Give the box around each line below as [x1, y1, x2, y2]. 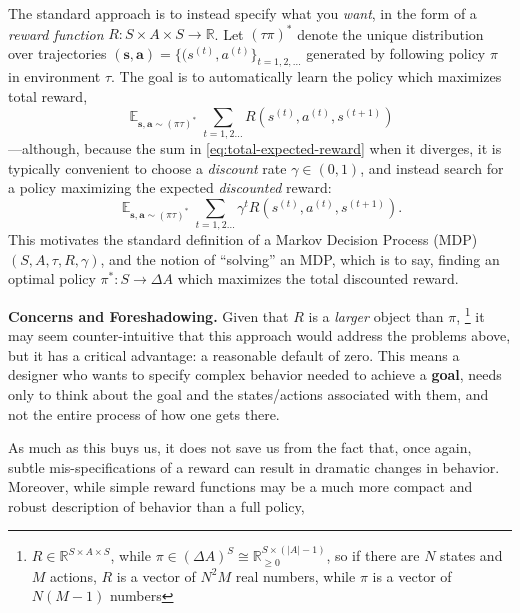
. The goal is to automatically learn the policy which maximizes [111, 66, 502, 87]
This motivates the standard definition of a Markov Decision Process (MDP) [8, 229, 478, 250]
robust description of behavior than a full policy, [8, 495, 305, 516]
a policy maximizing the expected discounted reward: [8, 177, 332, 198]
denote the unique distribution [297, 23, 484, 44]
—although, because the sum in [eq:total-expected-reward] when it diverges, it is [8, 138, 502, 158]
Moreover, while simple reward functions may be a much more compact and [8, 476, 473, 497]
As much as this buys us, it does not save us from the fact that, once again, [8, 437, 472, 458]
